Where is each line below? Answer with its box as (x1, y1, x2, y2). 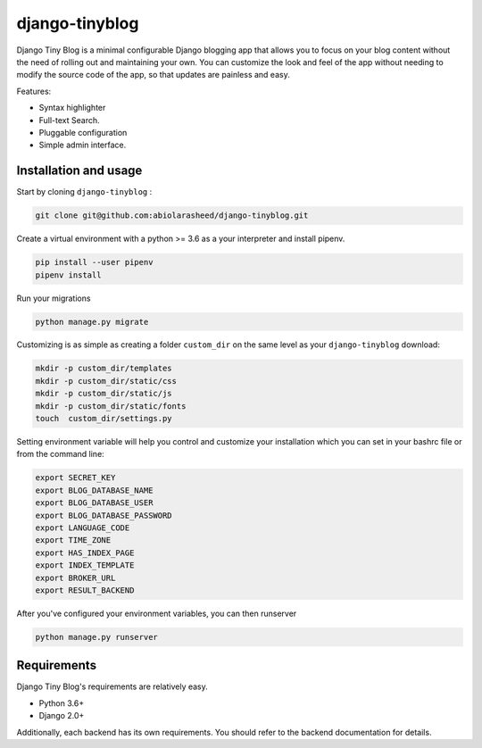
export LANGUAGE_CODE (35, 522, 130, 533)
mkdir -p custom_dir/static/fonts (35, 401, 187, 411)
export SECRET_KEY (35, 473, 116, 483)
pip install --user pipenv (35, 257, 154, 268)
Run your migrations (16, 293, 91, 303)
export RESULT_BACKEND (35, 585, 135, 595)
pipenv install (35, 270, 102, 280)
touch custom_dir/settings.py (35, 413, 173, 424)
